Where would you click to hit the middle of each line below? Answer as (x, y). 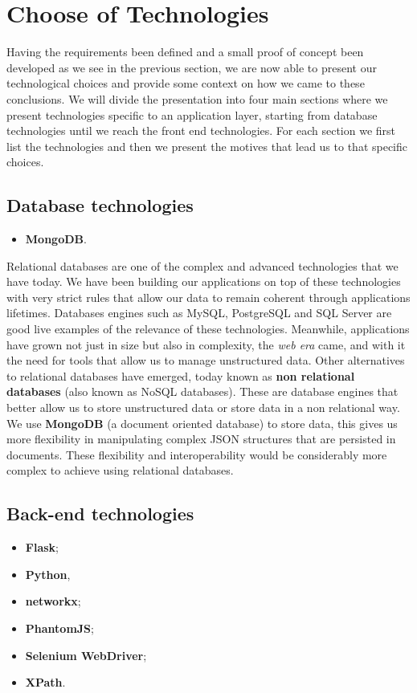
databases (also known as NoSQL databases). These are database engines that (202, 391)
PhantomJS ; (59, 628)
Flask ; (42, 547)
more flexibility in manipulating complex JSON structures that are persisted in (201, 439)
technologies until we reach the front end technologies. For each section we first (201, 130)
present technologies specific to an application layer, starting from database (192, 114)
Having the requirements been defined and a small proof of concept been (185, 52)
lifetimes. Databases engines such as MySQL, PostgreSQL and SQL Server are (199, 313)
